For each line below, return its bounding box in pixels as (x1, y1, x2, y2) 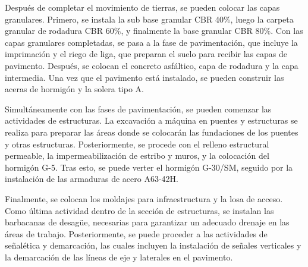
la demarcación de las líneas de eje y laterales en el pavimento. (5, 250, 233, 263)
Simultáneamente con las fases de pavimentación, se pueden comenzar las (5, 102, 272, 115)
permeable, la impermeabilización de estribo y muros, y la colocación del (5, 149, 269, 162)
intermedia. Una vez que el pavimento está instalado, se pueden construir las (5, 71, 284, 83)
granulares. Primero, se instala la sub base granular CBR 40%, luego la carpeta (5, 12, 294, 25)
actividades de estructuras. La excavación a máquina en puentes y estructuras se (5, 114, 298, 127)
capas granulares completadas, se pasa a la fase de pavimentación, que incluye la (5, 36, 298, 48)
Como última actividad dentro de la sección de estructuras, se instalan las (5, 204, 274, 216)
